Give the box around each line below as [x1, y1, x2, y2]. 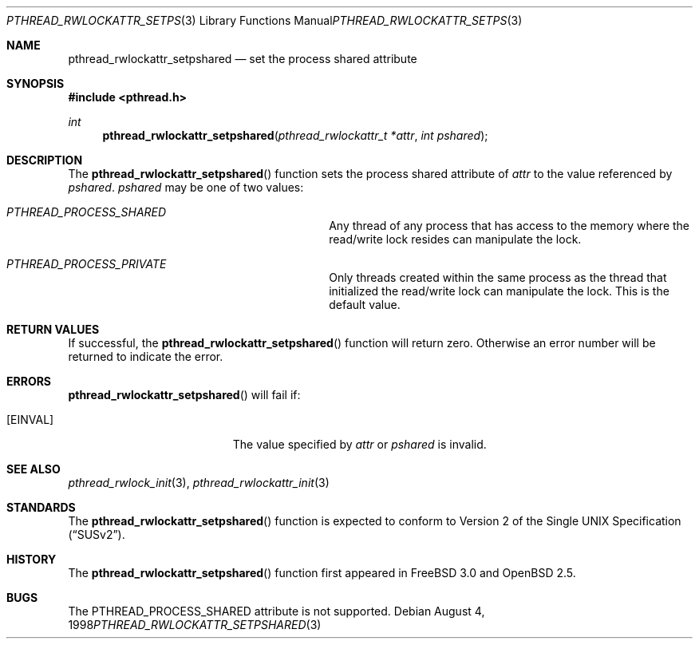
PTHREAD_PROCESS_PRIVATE [6, 257, 167, 271]
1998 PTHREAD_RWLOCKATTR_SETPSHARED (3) [68, 618, 322, 631]
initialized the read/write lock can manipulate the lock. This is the [329, 284, 669, 298]
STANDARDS [6, 501, 76, 514]
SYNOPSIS [6, 77, 65, 90]
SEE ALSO [6, 462, 61, 476]
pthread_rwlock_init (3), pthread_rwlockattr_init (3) [68, 476, 330, 489]
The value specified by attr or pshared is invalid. [232, 437, 487, 451]
